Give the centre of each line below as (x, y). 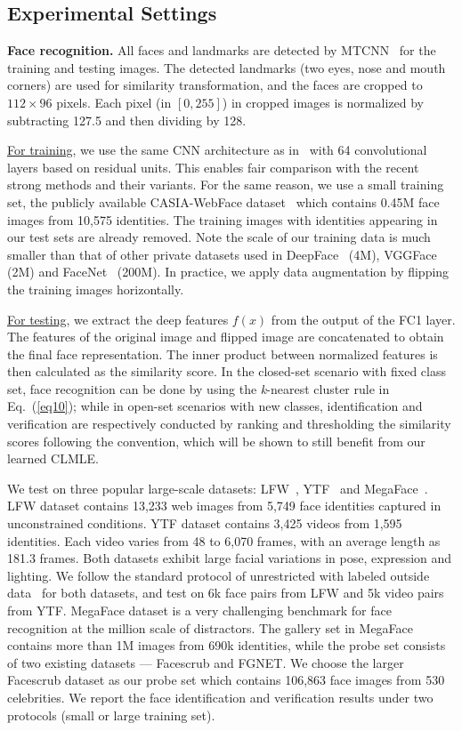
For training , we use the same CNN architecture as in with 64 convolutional (217, 150)
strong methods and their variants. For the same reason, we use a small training (226, 185)
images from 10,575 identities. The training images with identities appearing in (223, 219)
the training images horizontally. (96, 289)
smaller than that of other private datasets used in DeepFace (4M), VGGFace (222, 254)
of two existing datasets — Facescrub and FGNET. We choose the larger (206, 662)
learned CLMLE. (53, 458)
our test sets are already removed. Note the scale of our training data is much (219, 237)
